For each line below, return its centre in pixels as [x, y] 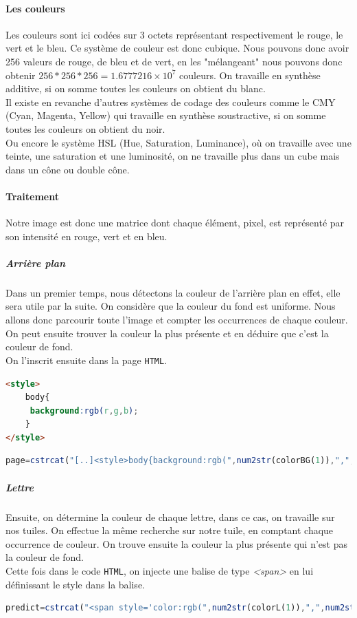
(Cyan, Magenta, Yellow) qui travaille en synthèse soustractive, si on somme [166, 115]
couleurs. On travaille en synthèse [250, 75]
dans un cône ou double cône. [68, 169]
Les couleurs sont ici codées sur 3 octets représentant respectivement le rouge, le [174, 34]
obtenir [21, 75]
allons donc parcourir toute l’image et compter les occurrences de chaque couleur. [177, 320]
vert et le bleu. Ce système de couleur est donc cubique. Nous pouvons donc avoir [177, 48]
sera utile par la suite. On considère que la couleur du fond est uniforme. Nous [171, 306]
